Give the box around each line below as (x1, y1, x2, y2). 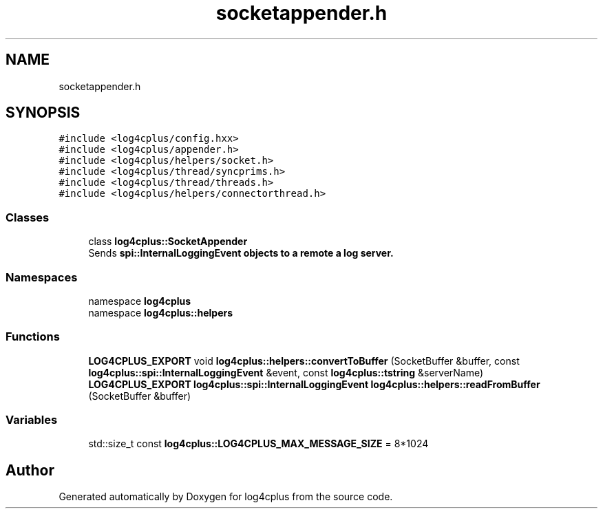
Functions (6, 330, 60, 344)
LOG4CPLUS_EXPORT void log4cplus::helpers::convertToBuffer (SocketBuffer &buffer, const (88, 354, 520, 367)
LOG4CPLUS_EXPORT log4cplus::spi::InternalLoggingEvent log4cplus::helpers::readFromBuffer (88, 378, 540, 390)
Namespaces (6, 270, 78, 284)
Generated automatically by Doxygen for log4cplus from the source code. (59, 491, 393, 503)
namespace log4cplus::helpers (88, 306, 233, 319)
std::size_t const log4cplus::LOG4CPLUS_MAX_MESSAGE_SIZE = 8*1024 (88, 438, 429, 450)
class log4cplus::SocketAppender (88, 235, 248, 248)
